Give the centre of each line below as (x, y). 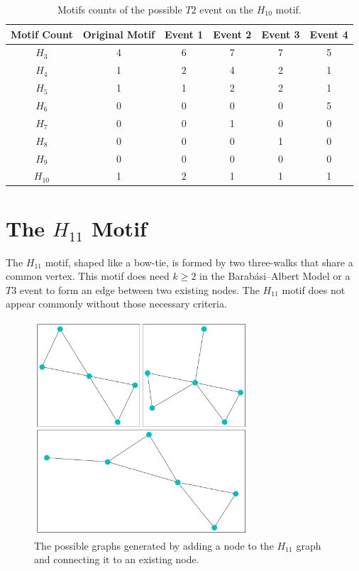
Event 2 (232, 34)
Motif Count (42, 34)
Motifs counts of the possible (120, 9)
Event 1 (184, 34)
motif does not (314, 289)
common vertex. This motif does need (88, 276)
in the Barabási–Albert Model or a (275, 276)
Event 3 (281, 34)
